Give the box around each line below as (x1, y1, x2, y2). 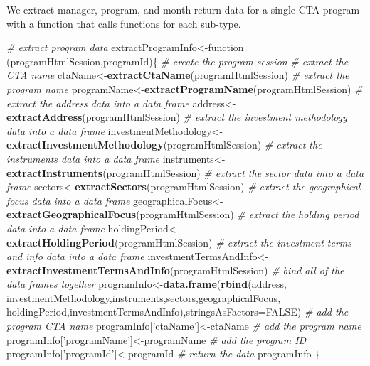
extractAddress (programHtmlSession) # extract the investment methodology (6, 109, 347, 124)
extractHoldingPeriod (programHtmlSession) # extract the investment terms (6, 235, 351, 249)
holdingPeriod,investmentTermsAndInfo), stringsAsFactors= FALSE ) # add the (6, 304, 349, 319)
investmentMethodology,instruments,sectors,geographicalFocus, (6, 290, 281, 305)
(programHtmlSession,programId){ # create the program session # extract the (6, 53, 349, 68)
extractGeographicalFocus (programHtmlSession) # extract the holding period (6, 207, 359, 222)
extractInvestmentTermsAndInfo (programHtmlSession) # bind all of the (6, 262, 344, 277)
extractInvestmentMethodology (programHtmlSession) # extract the (6, 137, 322, 152)
